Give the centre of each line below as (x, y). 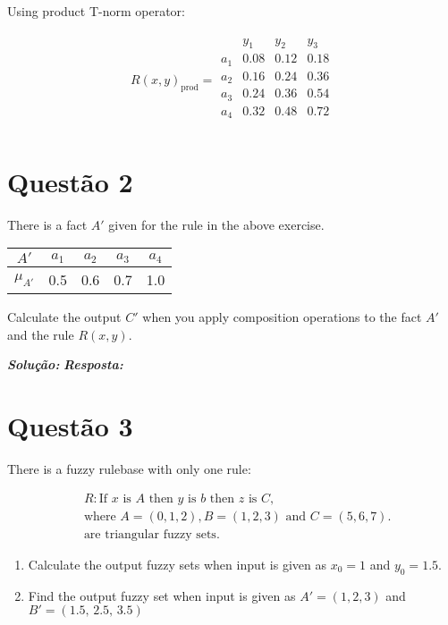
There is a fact (47, 224)
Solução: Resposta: (65, 364)
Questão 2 (70, 181)
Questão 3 (70, 426)
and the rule (41, 334)
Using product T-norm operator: (96, 11)
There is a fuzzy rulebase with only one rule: (129, 469)
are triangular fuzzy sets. (152, 534)
